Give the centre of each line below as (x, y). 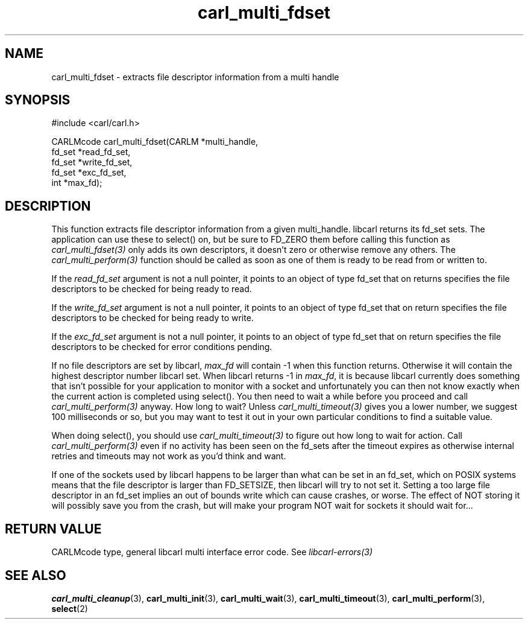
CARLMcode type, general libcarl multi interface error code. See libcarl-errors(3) (212, 552)
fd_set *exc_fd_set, (89, 173)
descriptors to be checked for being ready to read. (152, 289)
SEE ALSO (36, 575)
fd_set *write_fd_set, (92, 162)
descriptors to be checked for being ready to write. (152, 318)
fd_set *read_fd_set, (91, 152)
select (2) (70, 608)
